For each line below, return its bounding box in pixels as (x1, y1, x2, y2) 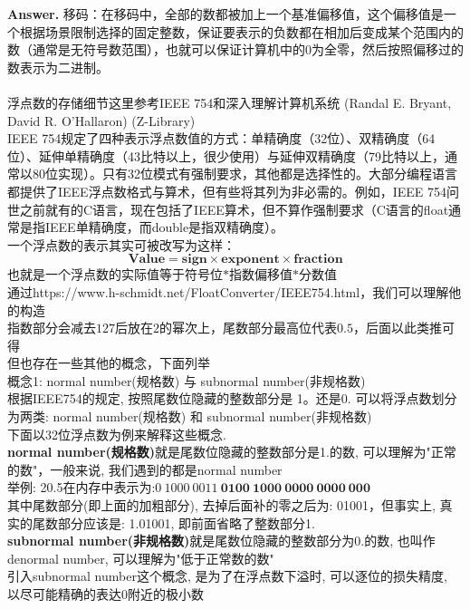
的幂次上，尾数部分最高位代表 (159, 318, 337, 337)
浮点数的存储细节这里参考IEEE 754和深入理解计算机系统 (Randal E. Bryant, (7, 92, 452, 111)
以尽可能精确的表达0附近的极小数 (7, 585, 204, 603)
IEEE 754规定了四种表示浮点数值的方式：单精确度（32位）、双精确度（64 (7, 129, 436, 148)
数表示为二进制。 (7, 57, 109, 76)
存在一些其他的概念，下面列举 (32, 353, 210, 372)
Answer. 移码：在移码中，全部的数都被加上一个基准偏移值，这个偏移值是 (7, 5, 444, 23)
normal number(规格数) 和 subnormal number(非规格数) (53, 407, 372, 426)
